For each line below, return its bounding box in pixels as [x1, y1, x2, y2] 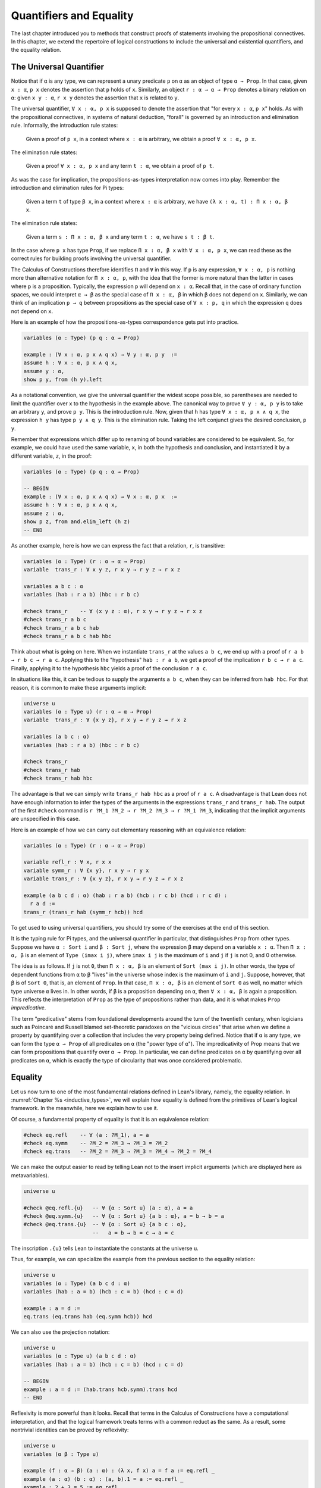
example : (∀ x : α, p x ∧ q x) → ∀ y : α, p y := [23, 351, 178, 358]
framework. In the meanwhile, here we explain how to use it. [11, 1105, 159, 1112]
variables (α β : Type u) [23, 1451, 99, 1458]
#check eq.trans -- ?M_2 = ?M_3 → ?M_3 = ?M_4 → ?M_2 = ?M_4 [23, 1148, 212, 1155]
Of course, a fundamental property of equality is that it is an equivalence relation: [11, 1115, 210, 1123]
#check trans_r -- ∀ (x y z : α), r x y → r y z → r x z [23, 608, 203, 614]
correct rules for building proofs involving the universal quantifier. [11, 255, 172, 262]
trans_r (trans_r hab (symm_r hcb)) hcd [23, 908, 143, 915]
